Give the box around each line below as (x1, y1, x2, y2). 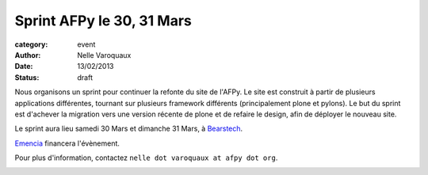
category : (14, 40, 48, 49)
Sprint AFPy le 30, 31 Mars (14, 12, 192, 29)
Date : (14, 62, 33, 71)
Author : (14, 50, 41, 59)
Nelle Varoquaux (77, 50, 132, 59)
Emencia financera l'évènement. (14, 139, 120, 148)
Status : (14, 72, 40, 82)
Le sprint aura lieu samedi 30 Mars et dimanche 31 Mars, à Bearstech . (14, 124, 243, 134)
